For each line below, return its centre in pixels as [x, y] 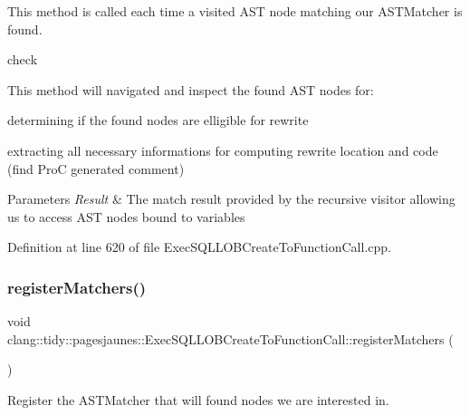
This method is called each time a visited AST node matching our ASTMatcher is [235, 11]
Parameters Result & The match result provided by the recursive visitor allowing [231, 199]
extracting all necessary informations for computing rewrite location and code [223, 150]
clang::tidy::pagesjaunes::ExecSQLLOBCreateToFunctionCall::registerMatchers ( [230, 338]
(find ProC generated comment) [96, 168]
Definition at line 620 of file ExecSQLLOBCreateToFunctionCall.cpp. [199, 247]
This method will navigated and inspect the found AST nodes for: [191, 89]
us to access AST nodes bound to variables [126, 216]
